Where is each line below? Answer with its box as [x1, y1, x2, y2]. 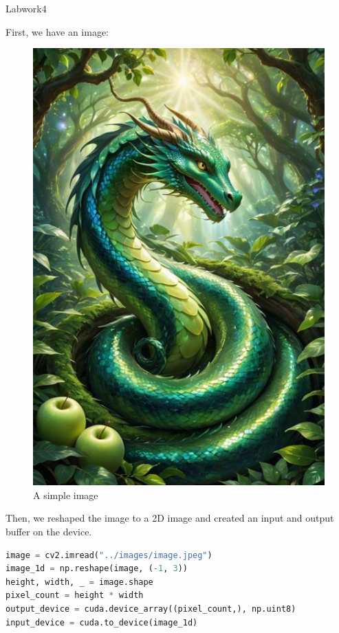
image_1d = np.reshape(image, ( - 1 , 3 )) [6, 564, 188, 574]
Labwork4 [6, 1, 47, 15]
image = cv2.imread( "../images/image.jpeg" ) [6, 550, 212, 560]
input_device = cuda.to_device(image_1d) [6, 617, 198, 628]
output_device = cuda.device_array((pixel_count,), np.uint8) [6, 603, 296, 614]
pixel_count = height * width [6, 590, 144, 601]
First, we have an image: [6, 24, 109, 38]
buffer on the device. [6, 524, 92, 538]
